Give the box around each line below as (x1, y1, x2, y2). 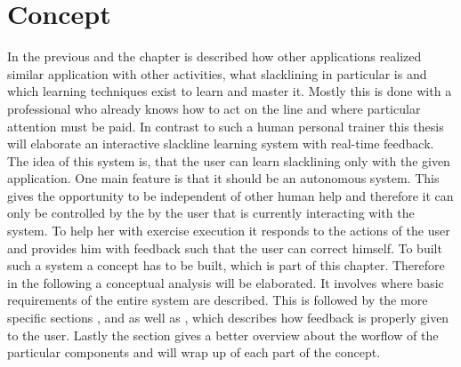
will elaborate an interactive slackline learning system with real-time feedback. (7, 134, 434, 153)
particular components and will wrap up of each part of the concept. (7, 343, 381, 362)
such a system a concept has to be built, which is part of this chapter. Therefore (7, 256, 445, 275)
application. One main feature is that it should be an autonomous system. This (7, 169, 440, 187)
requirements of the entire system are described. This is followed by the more (7, 291, 428, 309)
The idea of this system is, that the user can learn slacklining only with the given (7, 151, 450, 170)
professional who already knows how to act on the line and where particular (7, 99, 421, 117)
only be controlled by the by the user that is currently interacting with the (7, 203, 415, 222)
